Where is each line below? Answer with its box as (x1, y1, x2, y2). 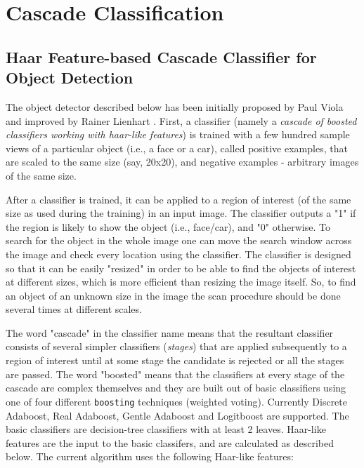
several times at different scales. (6, 302, 142, 316)
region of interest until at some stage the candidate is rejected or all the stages (6, 353, 344, 368)
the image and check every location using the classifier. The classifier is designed (6, 246, 351, 261)
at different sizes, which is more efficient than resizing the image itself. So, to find (6, 274, 356, 289)
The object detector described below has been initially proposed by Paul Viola (6, 99, 344, 114)
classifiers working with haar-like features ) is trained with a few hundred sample (6, 127, 350, 142)
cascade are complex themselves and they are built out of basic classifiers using (6, 380, 346, 395)
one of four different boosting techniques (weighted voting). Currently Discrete (6, 394, 347, 408)
